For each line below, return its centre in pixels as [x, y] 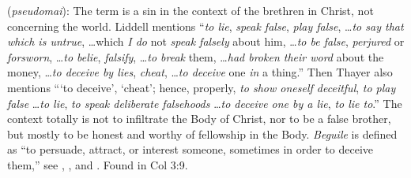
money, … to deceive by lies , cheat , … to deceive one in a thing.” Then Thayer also [200, 72]
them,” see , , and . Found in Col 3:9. [98, 164]
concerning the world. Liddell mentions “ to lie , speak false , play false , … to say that [205, 26]
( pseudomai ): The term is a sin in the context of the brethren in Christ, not [190, 10]
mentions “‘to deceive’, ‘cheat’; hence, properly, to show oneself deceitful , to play [202, 87]
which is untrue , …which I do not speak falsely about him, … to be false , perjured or [206, 41]
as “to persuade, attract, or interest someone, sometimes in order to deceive [190, 149]
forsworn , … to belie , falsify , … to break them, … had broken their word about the [196, 56]
